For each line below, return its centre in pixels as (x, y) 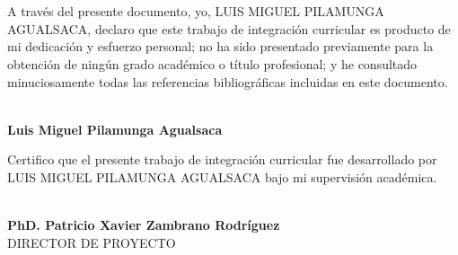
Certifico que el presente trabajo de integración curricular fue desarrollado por (222, 159)
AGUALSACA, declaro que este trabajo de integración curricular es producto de (229, 28)
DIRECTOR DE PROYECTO (92, 242)
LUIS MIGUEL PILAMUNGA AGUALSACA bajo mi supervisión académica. (222, 176)
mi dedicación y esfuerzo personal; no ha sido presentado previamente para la (220, 46)
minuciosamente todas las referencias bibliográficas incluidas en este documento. (228, 81)
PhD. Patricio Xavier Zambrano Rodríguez (144, 225)
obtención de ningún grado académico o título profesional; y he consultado (212, 63)
